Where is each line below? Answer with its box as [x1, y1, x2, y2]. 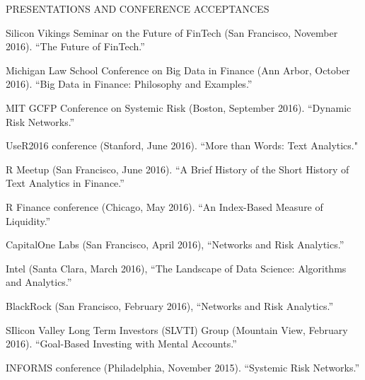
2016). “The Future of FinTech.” [6, 39, 145, 54]
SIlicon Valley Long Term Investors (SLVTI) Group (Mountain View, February [6, 322, 348, 337]
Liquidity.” [6, 213, 51, 228]
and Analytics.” [6, 275, 72, 289]
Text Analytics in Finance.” [6, 175, 124, 190]
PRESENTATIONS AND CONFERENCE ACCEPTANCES [6, 1, 270, 16]
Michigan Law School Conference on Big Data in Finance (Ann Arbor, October [6, 62, 350, 77]
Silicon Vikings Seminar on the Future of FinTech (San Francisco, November [6, 25, 338, 40]
